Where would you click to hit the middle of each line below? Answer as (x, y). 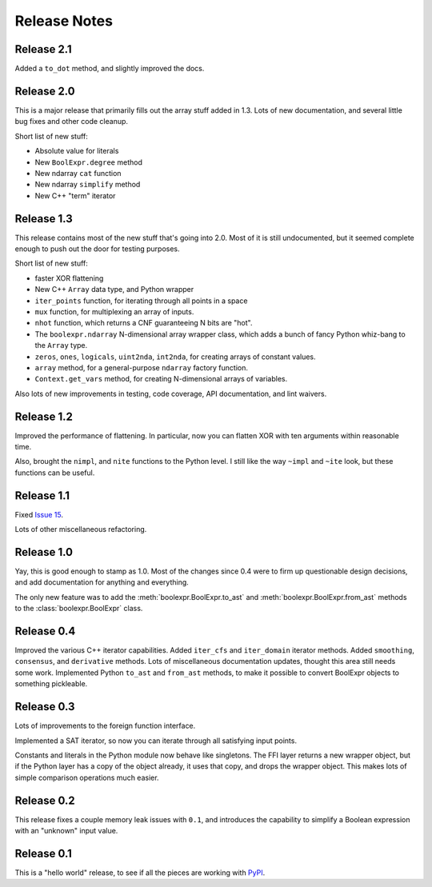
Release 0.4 (45, 631)
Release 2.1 (43, 49)
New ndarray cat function (78, 173)
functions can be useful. (55, 473)
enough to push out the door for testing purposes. (97, 249)
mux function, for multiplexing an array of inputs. (114, 311)
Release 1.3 (44, 219)
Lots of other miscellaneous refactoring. (81, 529)
